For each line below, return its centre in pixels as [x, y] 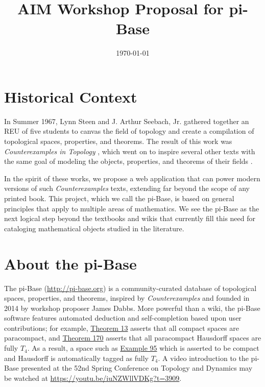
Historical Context [71, 96]
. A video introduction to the [203, 358]
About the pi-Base [70, 263]
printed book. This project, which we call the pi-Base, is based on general [119, 198]
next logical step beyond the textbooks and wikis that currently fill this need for [130, 218]
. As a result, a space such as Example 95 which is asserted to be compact [143, 348]
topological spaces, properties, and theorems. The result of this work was [118, 141]
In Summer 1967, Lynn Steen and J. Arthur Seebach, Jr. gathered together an [127, 121]
